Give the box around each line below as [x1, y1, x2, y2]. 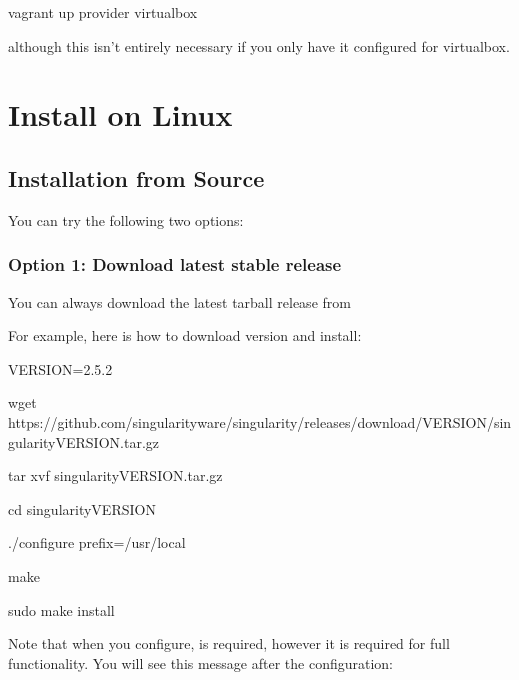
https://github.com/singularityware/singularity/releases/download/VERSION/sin [8, 411, 512, 432]
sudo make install [8, 599, 115, 620]
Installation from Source [8, 162, 265, 193]
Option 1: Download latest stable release [8, 252, 342, 277]
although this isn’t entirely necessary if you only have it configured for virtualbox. [8, 35, 510, 56]
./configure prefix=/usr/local [8, 532, 186, 553]
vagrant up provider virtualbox [8, 2, 198, 22]
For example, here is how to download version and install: [8, 325, 362, 346]
